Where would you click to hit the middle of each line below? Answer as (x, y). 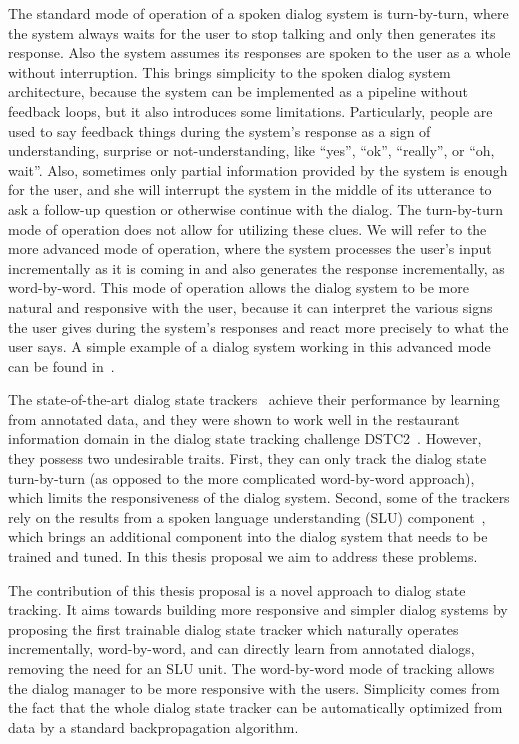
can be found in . (61, 365)
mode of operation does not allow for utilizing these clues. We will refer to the (247, 228)
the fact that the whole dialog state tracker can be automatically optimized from (255, 707)
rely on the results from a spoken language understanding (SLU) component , (247, 516)
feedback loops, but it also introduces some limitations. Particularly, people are (250, 110)
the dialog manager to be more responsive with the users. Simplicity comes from (254, 687)
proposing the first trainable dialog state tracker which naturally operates (233, 628)
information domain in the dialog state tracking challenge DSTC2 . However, (245, 438)
